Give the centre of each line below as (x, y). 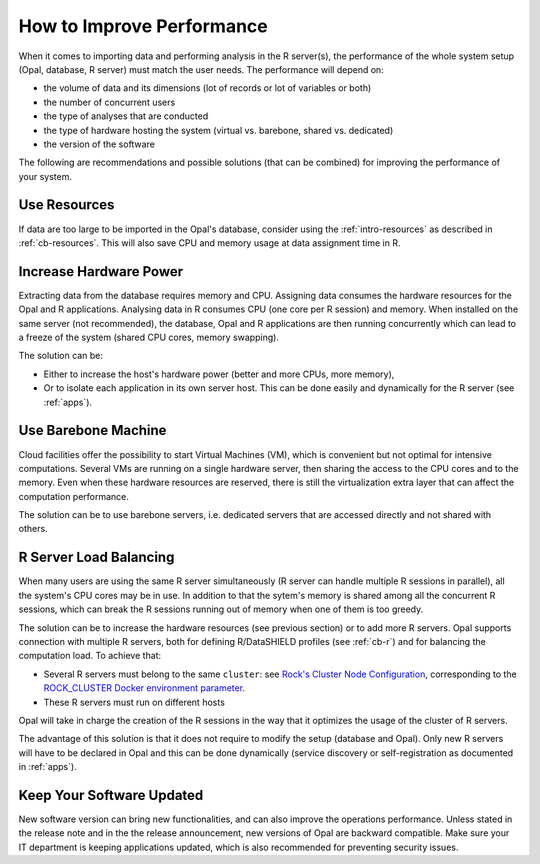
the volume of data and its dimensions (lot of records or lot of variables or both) (207, 88)
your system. (45, 176)
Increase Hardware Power (101, 271)
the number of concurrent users (109, 102)
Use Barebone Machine (92, 430)
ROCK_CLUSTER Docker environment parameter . (144, 688)
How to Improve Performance (143, 26)
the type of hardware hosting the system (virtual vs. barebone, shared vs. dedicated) (218, 130)
